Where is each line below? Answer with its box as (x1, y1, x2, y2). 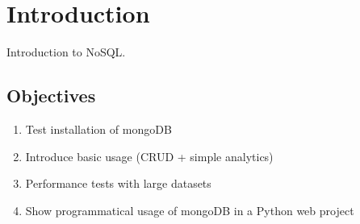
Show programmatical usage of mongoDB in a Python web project (25, 201, 354, 218)
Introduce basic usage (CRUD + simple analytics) (25, 147, 274, 164)
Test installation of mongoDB (25, 120, 172, 137)
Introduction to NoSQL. (6, 44, 126, 60)
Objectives (6, 83, 96, 108)
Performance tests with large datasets (25, 175, 211, 192)
